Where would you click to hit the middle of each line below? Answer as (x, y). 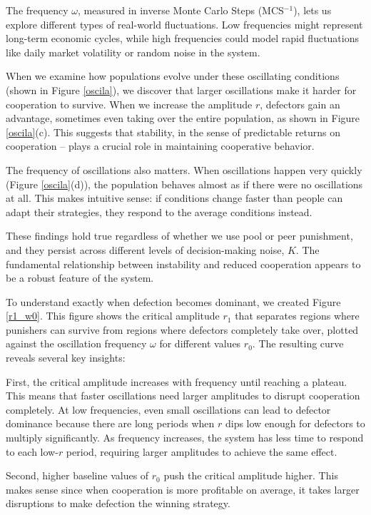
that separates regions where (297, 316)
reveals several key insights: (66, 358)
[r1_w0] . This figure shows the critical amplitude (113, 316)
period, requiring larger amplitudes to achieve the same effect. (202, 451)
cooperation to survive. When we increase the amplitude (129, 104)
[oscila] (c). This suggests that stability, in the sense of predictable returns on (173, 132)
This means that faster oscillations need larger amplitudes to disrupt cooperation (183, 396)
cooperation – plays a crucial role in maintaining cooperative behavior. (160, 146)
